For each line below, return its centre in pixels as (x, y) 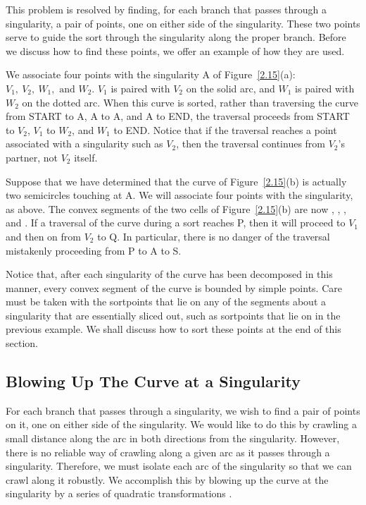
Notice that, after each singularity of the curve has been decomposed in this (169, 274)
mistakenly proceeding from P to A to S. (94, 250)
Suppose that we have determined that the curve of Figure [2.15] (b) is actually (176, 181)
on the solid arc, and (231, 88)
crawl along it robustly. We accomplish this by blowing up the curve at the (167, 479)
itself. (86, 157)
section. (22, 343)
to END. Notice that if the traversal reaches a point (225, 129)
